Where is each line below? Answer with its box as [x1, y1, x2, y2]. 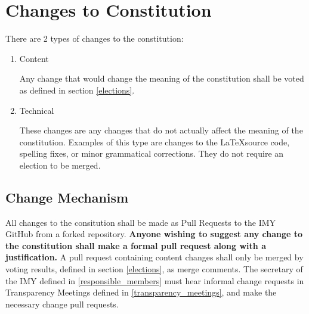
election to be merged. [19, 158, 101, 171]
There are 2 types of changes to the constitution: [5, 32, 184, 45]
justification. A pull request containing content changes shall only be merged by [5, 251, 304, 263]
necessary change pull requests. [5, 297, 119, 310]
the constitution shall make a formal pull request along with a [5, 239, 266, 251]
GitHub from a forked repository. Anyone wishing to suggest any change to [5, 228, 303, 240]
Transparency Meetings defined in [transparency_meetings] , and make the [5, 286, 277, 299]
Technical [19, 104, 54, 116]
